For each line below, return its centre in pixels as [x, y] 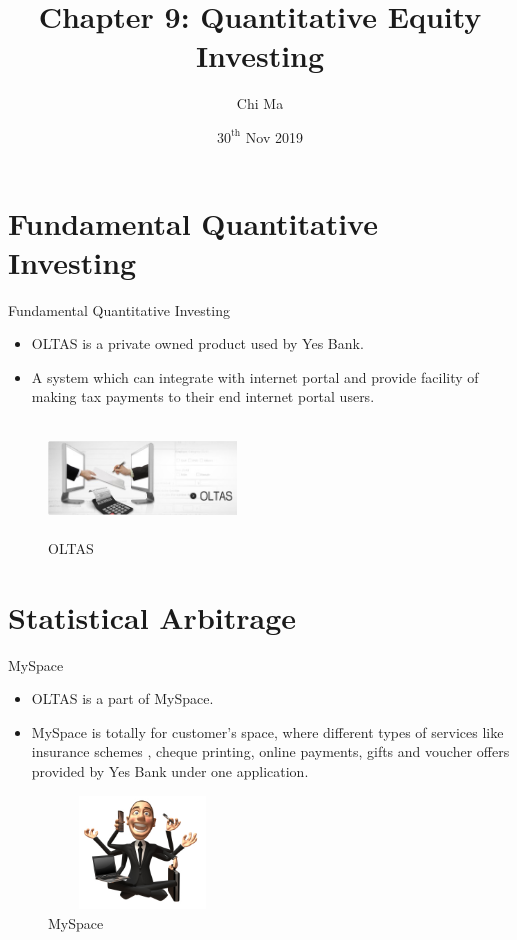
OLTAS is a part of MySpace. [122, 698]
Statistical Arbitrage [152, 616]
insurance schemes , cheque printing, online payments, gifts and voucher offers [270, 751]
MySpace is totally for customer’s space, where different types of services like [267, 731]
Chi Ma [260, 103]
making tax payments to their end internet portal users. [203, 396]
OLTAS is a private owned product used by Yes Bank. [197, 343]
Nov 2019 [274, 136]
